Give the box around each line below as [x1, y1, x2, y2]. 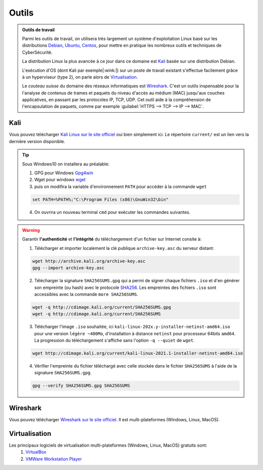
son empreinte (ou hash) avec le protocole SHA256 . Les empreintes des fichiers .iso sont [34, 285, 217, 290]
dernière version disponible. [9, 138, 65, 144]
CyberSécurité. [22, 49, 53, 55]
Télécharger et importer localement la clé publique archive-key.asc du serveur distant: [34, 245, 214, 251]
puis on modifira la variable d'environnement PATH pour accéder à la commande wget [34, 184, 207, 189]
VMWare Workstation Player [25, 456, 82, 462]
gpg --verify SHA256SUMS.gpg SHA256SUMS [32, 383, 130, 388]
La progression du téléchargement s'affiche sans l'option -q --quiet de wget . [34, 337, 195, 344]
